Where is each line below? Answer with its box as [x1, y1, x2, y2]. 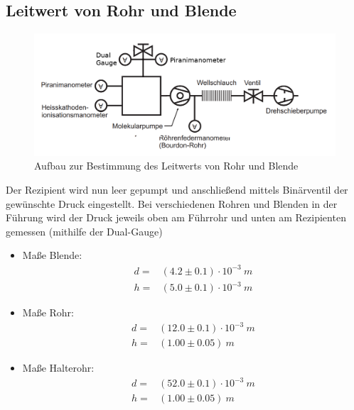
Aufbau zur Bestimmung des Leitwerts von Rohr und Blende [34, 158, 299, 173]
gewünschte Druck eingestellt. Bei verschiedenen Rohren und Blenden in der [6, 196, 338, 211]
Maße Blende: [22, 248, 82, 262]
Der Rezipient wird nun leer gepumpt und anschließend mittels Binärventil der [6, 182, 348, 197]
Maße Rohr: [22, 305, 74, 320]
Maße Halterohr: [22, 360, 95, 375]
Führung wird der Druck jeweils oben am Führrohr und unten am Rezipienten [6, 210, 346, 225]
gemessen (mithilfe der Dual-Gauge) [6, 223, 163, 238]
